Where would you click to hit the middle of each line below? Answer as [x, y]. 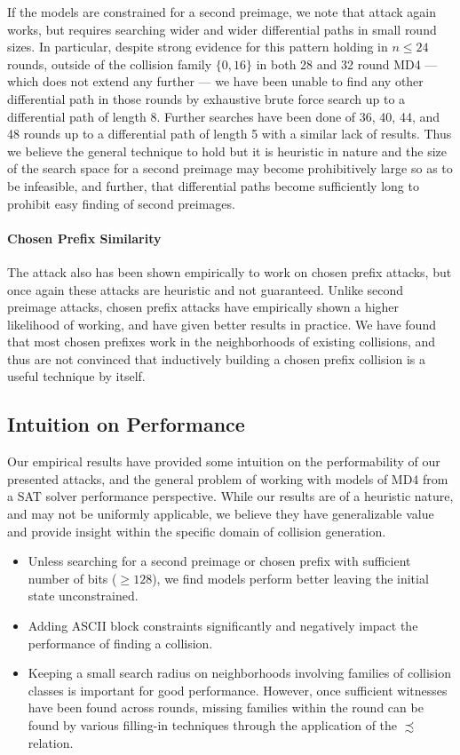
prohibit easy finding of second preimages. [121, 203]
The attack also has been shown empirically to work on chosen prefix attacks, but [230, 271]
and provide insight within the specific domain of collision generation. [197, 531]
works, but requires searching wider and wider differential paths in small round [222, 29]
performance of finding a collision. [120, 643]
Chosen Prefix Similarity [84, 238]
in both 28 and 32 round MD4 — [347, 64]
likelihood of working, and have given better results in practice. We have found [222, 324]
